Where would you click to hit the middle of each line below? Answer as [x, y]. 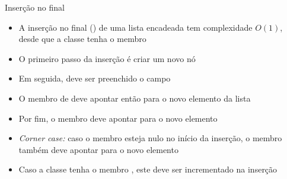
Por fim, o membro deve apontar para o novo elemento [118, 118]
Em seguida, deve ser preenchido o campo [95, 78]
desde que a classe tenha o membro [82, 39]
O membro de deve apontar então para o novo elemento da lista [135, 98]
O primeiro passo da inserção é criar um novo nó [107, 58]
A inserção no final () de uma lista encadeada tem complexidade [135, 27]
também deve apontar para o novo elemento [98, 149]
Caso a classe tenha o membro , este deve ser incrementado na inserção [148, 169]
